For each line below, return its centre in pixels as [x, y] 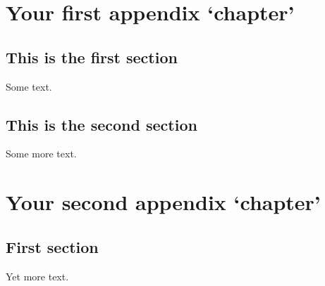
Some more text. [41, 154]
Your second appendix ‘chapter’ [163, 202]
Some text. [29, 86]
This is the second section [102, 124]
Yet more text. [37, 276]
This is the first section [92, 57]
